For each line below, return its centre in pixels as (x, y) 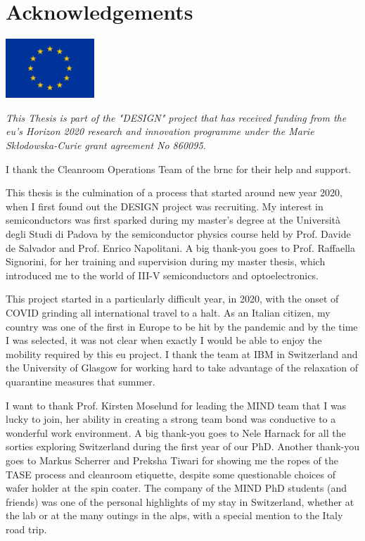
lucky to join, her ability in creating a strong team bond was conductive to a (171, 419)
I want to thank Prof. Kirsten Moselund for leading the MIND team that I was (176, 405)
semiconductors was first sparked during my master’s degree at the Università (173, 220)
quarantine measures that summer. (81, 381)
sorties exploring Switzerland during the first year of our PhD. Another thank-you (183, 446)
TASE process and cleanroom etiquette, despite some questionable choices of (171, 474)
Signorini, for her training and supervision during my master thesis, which (166, 261)
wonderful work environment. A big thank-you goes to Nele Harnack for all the (176, 432)
